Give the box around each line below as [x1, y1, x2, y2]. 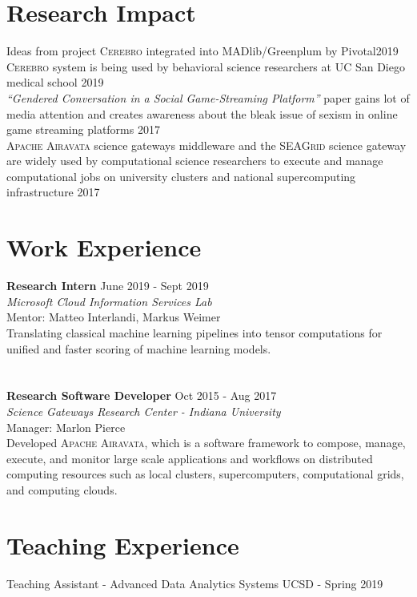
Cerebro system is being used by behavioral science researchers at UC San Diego [6, 58, 405, 75]
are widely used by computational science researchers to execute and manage [6, 152, 383, 169]
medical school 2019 [6, 74, 104, 91]
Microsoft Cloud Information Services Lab [6, 292, 212, 309]
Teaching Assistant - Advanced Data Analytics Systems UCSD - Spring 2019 [6, 575, 383, 591]
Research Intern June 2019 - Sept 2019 [6, 277, 209, 294]
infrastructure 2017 [6, 184, 100, 200]
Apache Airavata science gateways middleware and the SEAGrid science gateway [6, 136, 407, 153]
